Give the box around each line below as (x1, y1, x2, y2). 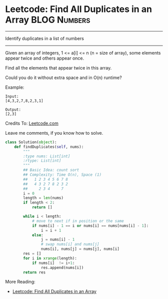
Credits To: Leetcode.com (5, 120, 58, 126)
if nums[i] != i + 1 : (31, 260, 75, 265)
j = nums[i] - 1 (40, 237, 75, 242)
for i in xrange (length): (23, 255, 77, 261)
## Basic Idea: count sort (23, 168, 79, 173)
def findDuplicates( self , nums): (14, 144, 84, 149)
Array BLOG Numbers (5, 14, 90, 26)
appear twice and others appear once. (5, 55, 84, 61)
